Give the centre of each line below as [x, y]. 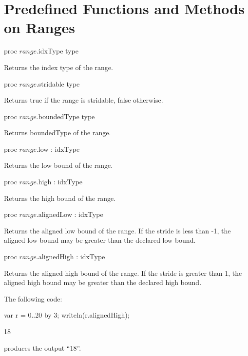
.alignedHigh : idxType [71, 257]
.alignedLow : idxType [70, 214]
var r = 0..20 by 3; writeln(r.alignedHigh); [67, 315]
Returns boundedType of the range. [57, 133]
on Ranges [39, 27]
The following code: [33, 298]
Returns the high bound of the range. [60, 198]
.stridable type [58, 83]
